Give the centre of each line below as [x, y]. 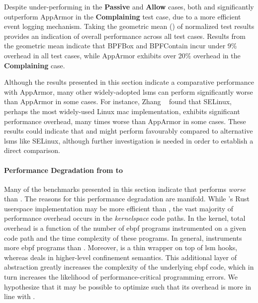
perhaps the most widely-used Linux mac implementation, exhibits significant [122, 111]
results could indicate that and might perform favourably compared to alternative [129, 131]
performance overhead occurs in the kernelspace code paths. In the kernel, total [125, 218]
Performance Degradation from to [64, 170]
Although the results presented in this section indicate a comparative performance [129, 82]
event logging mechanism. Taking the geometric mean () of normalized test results [129, 26]
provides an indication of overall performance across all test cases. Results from [125, 36]
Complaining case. [35, 65]
